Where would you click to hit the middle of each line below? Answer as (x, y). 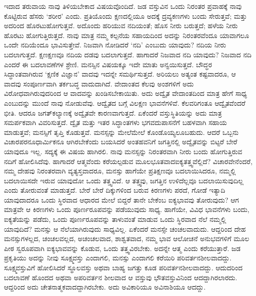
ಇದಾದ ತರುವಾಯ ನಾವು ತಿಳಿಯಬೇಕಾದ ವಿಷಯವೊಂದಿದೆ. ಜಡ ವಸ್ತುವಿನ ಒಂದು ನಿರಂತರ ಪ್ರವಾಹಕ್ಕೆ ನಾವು (123, 6)
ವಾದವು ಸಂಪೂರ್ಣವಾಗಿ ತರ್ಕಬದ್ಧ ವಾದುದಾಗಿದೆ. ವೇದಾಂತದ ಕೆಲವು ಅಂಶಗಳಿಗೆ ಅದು (99, 83)
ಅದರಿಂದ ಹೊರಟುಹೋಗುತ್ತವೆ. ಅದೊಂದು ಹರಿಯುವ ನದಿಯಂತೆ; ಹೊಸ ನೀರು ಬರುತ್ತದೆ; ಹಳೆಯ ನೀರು (121, 25)
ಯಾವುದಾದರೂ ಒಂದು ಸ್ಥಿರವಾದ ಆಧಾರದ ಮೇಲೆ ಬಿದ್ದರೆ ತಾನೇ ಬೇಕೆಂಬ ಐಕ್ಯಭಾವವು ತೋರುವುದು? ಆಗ (122, 199)
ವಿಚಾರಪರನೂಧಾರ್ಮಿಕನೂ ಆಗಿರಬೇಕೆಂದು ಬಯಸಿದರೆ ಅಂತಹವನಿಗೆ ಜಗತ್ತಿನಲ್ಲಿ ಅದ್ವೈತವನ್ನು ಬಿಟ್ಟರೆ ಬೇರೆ (121, 142)
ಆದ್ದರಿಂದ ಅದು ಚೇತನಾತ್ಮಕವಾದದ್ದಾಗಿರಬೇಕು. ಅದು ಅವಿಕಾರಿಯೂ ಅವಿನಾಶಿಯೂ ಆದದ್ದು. (105, 287)
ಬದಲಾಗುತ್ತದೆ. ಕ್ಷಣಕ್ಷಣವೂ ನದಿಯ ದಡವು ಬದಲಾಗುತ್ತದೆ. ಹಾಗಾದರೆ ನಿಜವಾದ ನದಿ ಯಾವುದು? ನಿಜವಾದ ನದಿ (128, 54)
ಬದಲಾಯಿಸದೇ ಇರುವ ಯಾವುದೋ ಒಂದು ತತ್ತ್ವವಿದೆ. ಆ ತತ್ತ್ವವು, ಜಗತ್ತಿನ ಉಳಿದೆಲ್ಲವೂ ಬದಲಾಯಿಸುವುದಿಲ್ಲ (124, 180)
